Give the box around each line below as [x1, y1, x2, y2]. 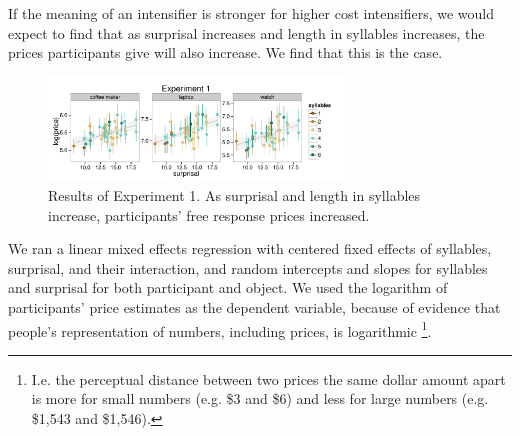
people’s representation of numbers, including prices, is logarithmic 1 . [8, 317, 432, 341]
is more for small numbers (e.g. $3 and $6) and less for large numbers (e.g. [31, 388, 489, 409]
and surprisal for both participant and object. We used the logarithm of [8, 277, 448, 298]
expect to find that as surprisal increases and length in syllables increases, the [8, 22, 485, 43]
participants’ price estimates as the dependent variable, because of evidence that [8, 296, 501, 317]
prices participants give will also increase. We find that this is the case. [8, 42, 443, 63]
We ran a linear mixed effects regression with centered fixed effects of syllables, [8, 238, 492, 259]
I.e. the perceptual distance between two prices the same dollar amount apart [31, 368, 506, 389]
